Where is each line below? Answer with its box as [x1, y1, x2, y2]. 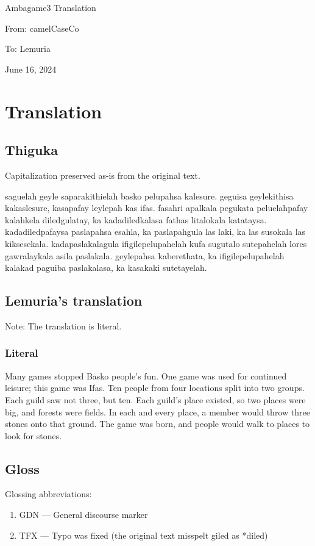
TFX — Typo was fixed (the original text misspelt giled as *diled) [19, 528, 268, 541]
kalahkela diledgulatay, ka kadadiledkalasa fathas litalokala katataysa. [5, 213, 267, 226]
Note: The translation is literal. [5, 319, 122, 332]
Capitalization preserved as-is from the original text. [5, 168, 200, 181]
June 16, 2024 [5, 62, 57, 75]
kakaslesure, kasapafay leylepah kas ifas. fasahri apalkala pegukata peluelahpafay [5, 201, 308, 214]
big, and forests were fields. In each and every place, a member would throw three [5, 405, 310, 418]
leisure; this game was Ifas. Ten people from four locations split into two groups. [5, 381, 305, 394]
